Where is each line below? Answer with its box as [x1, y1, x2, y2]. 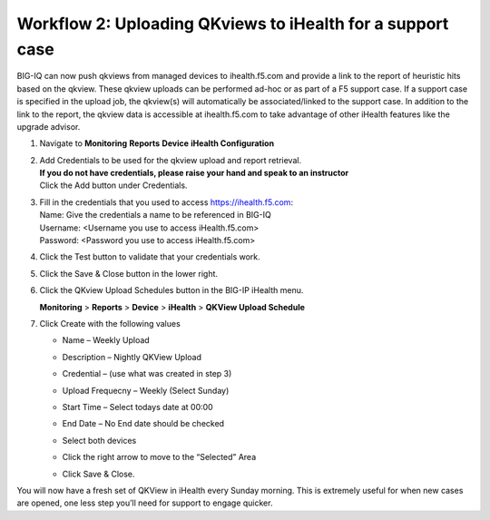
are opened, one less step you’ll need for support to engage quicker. [16, 497, 273, 508]
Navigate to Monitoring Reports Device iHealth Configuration [39, 138, 275, 149]
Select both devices [62, 435, 137, 446]
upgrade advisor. [16, 121, 81, 132]
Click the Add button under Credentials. [39, 180, 188, 191]
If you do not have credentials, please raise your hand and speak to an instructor [39, 168, 349, 179]
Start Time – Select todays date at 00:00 [62, 401, 213, 412]
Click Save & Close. [62, 468, 135, 479]
